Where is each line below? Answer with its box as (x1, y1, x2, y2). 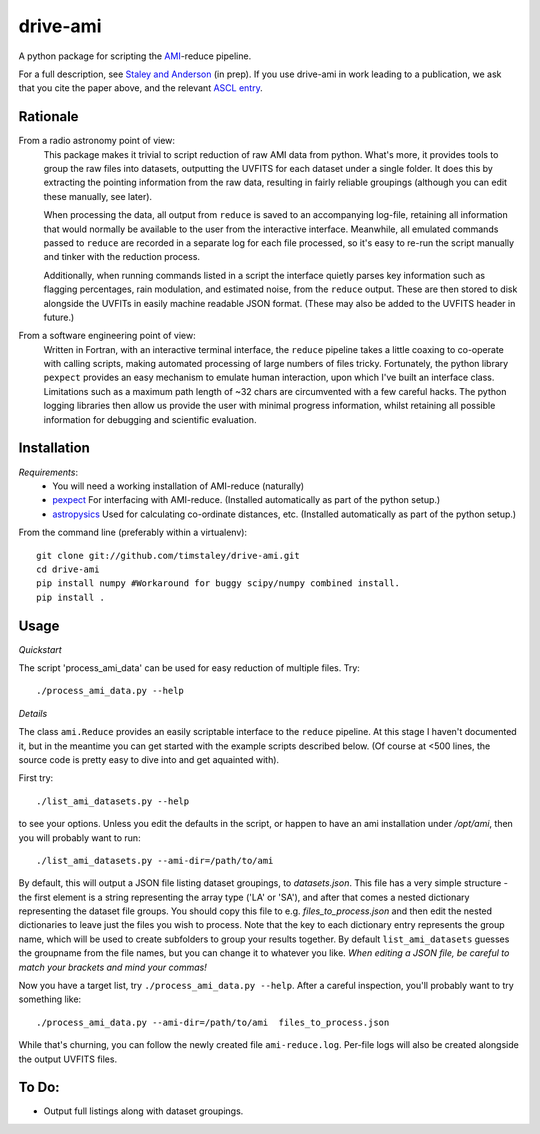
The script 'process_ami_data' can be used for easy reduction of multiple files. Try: (18, 661, 360, 674)
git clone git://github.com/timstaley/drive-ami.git (36, 550, 300, 561)
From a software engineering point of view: (18, 330, 196, 342)
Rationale (18, 108, 79, 125)
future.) (43, 311, 75, 323)
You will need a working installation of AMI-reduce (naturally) (52, 480, 305, 492)
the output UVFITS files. (18, 1053, 118, 1065)
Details (18, 707, 48, 719)
